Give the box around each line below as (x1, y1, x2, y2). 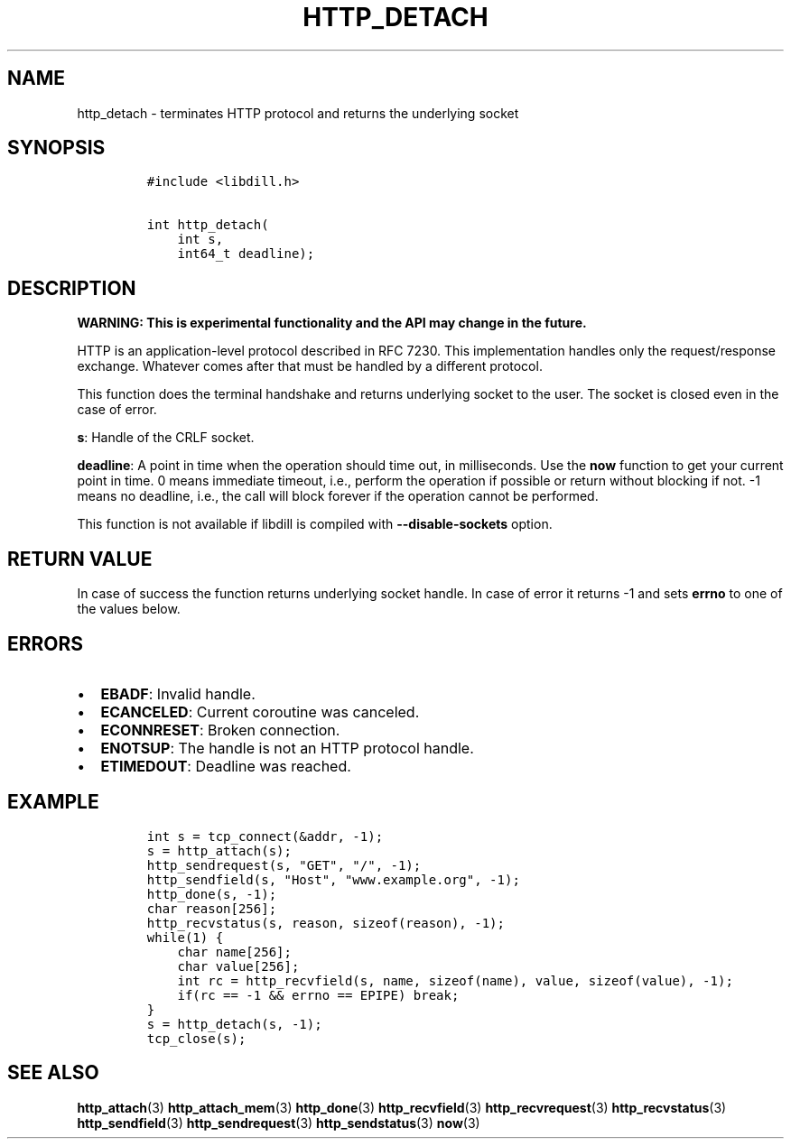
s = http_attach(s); (146, 843, 292, 858)
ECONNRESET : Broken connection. (100, 720, 340, 739)
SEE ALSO (7, 1061, 99, 1085)
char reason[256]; (146, 901, 277, 916)
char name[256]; (177, 944, 292, 959)
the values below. (77, 601, 181, 617)
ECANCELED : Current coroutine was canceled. (100, 702, 420, 721)
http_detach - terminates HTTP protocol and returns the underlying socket (77, 105, 519, 121)
